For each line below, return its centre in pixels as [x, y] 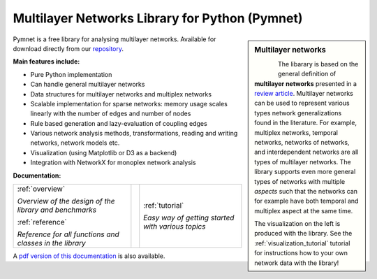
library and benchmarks [57, 210]
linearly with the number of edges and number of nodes [111, 114]
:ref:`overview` [41, 189]
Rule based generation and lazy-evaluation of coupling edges [119, 123]
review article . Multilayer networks [304, 93]
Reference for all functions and [68, 234]
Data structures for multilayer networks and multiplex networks [121, 94]
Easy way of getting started [189, 218]
